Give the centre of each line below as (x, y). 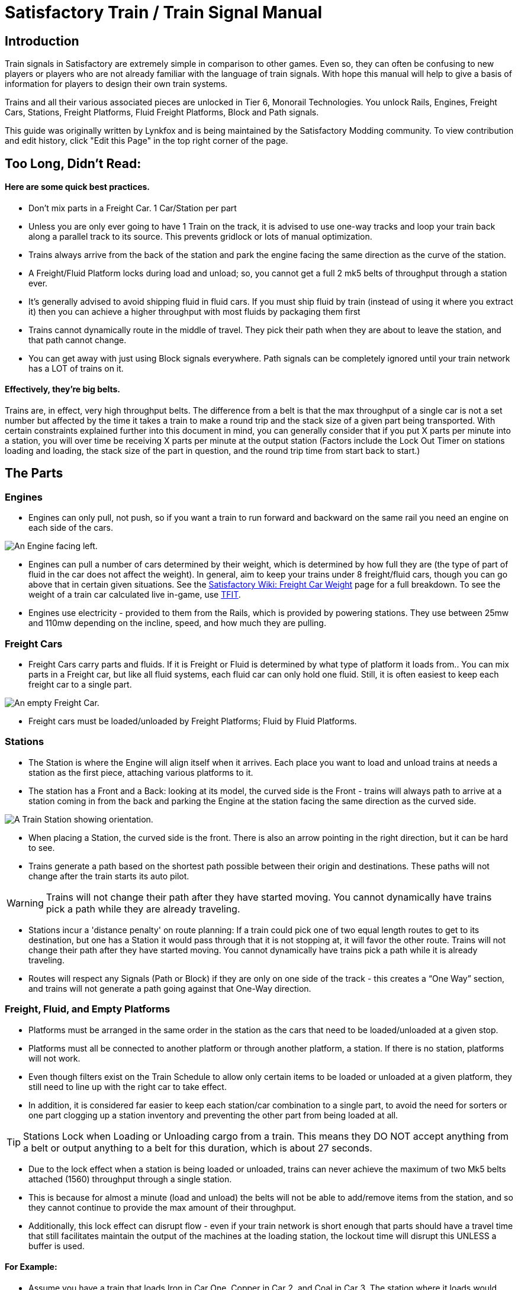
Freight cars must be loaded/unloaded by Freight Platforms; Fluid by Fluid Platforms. (193, 721)
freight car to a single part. (80, 684)
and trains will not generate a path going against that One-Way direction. (170, 988)
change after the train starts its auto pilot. (109, 876)
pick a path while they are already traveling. (143, 909)
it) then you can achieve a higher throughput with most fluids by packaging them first (194, 311)
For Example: (31, 1267)
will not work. (54, 1058)
